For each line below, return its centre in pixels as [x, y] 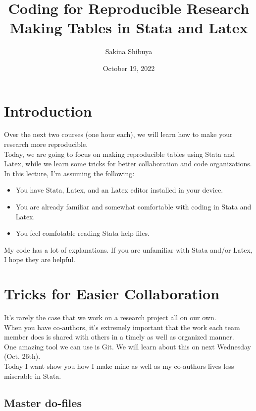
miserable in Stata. [33, 376]
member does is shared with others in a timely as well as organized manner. [119, 337]
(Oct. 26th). [22, 356]
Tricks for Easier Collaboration [112, 294]
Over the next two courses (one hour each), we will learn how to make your [118, 134]
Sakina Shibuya [129, 51]
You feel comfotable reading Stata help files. [82, 233]
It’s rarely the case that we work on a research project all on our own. [110, 317]
